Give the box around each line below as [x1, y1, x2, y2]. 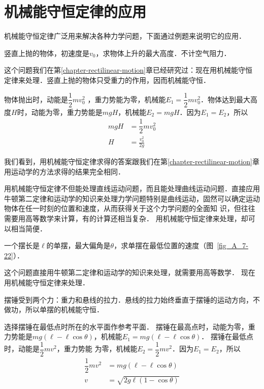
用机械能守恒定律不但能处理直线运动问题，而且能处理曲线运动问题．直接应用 [4, 183, 260, 194]
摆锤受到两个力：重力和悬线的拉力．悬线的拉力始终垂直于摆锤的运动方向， [4, 294, 253, 305]
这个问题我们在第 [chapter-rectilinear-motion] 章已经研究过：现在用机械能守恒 [4, 65, 252, 75]
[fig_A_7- [217, 240, 249, 251]
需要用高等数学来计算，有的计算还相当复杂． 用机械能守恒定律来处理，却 [4, 213, 248, 223]
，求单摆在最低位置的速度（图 [114, 240, 214, 251]
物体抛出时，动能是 [4, 94, 68, 104]
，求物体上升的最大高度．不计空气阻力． [95, 47, 231, 58]
